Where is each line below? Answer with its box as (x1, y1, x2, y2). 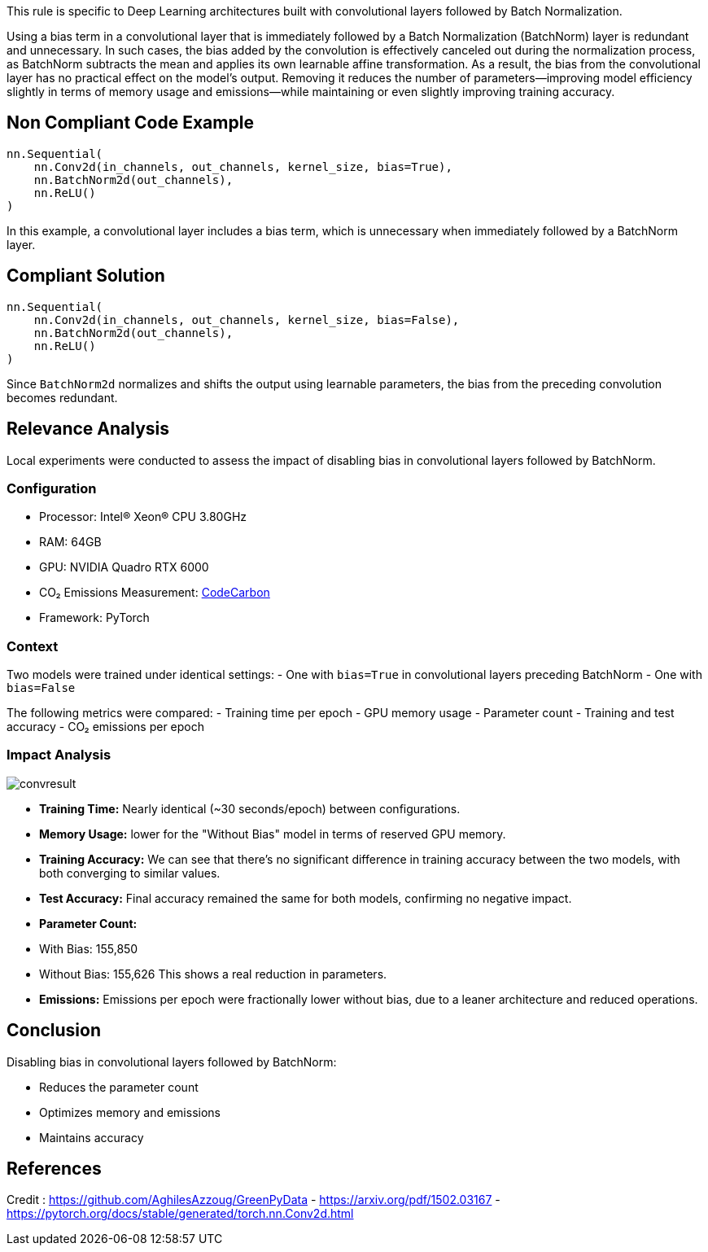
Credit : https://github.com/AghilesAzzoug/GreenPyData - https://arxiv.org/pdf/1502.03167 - (7, 1193, 500, 1207)
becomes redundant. (7, 390, 118, 405)
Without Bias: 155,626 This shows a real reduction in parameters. (39, 966, 387, 981)
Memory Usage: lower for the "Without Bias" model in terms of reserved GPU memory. (39, 826, 506, 841)
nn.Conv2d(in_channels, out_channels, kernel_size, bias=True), (33, 160, 452, 173)
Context (7, 637, 59, 654)
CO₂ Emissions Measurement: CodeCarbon (39, 585, 270, 600)
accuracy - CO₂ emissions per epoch (7, 720, 205, 734)
